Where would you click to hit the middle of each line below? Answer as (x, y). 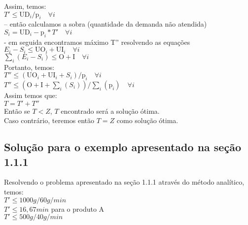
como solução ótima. (147, 120)
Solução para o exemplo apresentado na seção (123, 147)
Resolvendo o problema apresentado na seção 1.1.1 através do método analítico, (124, 182)
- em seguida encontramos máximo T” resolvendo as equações (97, 42)
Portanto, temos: (29, 67)
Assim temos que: (31, 95)
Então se (17, 111)
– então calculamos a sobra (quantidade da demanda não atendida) (106, 24)
